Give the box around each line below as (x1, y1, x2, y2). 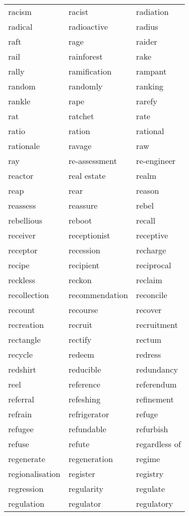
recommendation (68, 289, 128, 301)
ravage (68, 140, 91, 152)
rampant (136, 65, 167, 77)
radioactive (68, 21, 108, 32)
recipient (68, 259, 100, 271)
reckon (68, 274, 92, 286)
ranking (136, 80, 164, 92)
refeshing (68, 393, 101, 405)
